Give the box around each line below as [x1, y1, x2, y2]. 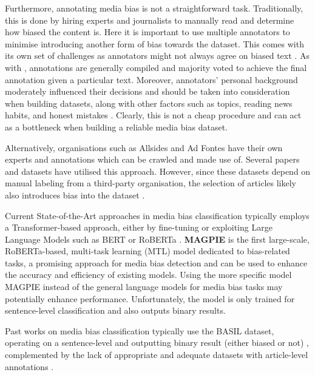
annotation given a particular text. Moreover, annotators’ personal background [5, 73, 298, 86]
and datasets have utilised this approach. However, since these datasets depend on [5, 164, 311, 177]
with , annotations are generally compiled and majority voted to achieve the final [5, 61, 307, 73]
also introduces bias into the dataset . [5, 188, 145, 201]
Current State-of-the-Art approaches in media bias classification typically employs [5, 209, 310, 221]
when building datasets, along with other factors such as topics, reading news [5, 96, 293, 109]
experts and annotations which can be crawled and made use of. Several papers [5, 153, 300, 166]
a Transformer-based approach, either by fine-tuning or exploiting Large [5, 221, 273, 234]
